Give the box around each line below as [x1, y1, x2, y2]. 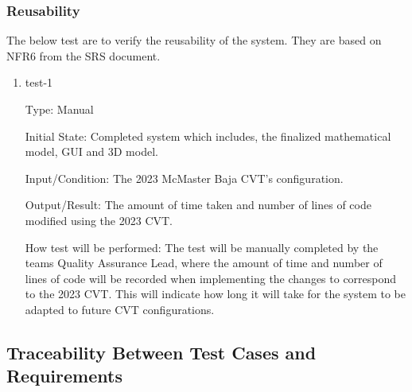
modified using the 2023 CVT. [25, 212, 173, 228]
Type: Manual [25, 101, 94, 117]
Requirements [6, 363, 122, 388]
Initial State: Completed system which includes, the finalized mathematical [25, 127, 391, 144]
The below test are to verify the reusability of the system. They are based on [6, 32, 382, 49]
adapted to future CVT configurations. [25, 301, 215, 317]
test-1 [25, 74, 53, 91]
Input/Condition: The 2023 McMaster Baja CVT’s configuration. [25, 169, 344, 186]
